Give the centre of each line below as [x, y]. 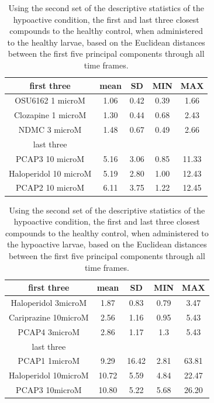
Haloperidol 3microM [49, 302]
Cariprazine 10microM [49, 317]
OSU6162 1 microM [50, 100]
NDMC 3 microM [50, 130]
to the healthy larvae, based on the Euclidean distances [106, 42]
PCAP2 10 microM [50, 187]
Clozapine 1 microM [50, 115]
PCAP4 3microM [49, 331]
